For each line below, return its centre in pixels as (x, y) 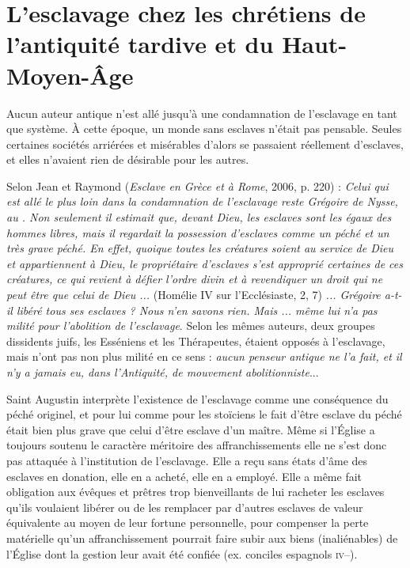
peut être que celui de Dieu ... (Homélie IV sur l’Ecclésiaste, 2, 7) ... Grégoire (194, 295)
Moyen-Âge (70, 75)
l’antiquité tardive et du (140, 44)
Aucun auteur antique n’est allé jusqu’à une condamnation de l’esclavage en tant (202, 113)
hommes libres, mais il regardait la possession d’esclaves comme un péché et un (198, 232)
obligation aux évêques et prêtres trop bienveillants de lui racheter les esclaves (196, 492)
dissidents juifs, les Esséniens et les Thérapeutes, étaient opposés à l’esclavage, (196, 341)
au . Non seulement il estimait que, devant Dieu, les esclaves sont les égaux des (199, 217)
